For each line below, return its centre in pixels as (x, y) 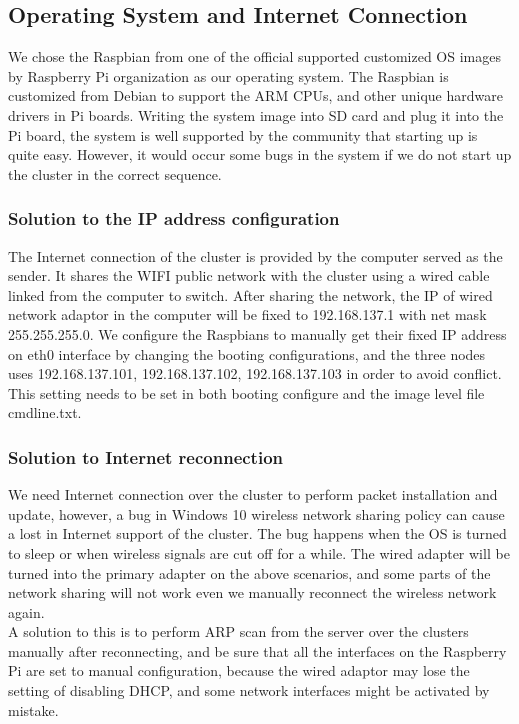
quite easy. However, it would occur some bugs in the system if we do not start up (260, 154)
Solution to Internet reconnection (146, 456)
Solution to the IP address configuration (174, 218)
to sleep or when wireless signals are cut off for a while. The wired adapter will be (259, 552)
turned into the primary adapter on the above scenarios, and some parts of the (249, 572)
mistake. (33, 709)
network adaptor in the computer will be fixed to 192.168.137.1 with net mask (247, 314)
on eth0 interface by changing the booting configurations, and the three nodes (247, 353)
